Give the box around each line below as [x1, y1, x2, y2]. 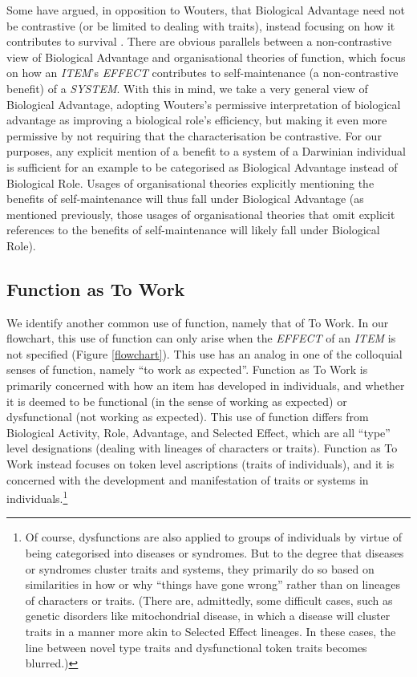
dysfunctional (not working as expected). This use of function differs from [6, 408, 369, 425]
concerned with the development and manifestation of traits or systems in [6, 471, 369, 488]
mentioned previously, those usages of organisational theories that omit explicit [6, 205, 395, 222]
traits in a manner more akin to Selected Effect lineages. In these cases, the [25, 623, 396, 640]
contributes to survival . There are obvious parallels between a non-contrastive [6, 33, 392, 50]
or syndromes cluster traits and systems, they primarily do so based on [25, 560, 374, 577]
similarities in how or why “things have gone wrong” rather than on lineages [25, 576, 400, 593]
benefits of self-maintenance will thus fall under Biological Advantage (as [6, 190, 364, 207]
